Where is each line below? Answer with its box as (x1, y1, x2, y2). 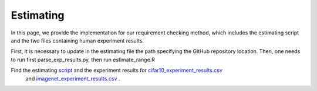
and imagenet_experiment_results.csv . (25, 75, 120, 82)
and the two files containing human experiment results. (11, 37, 144, 44)
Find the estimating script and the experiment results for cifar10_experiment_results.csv (11, 67, 223, 74)
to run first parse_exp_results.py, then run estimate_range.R (11, 56, 156, 63)
